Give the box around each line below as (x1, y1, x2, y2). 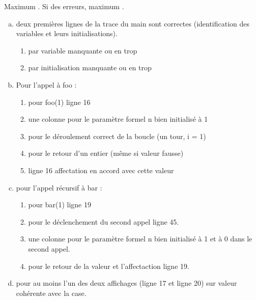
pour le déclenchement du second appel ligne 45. (28, 216, 179, 227)
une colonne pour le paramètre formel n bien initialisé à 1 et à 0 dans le (28, 233, 252, 244)
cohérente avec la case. (16, 287, 87, 298)
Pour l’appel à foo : (16, 79, 77, 90)
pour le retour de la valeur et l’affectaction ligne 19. (28, 260, 189, 271)
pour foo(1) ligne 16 (28, 96, 91, 107)
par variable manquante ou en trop (28, 45, 137, 56)
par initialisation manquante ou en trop (28, 62, 152, 73)
